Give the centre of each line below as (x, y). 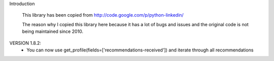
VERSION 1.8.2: (25, 43)
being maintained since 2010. (53, 32)
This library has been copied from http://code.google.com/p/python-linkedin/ (103, 15)
